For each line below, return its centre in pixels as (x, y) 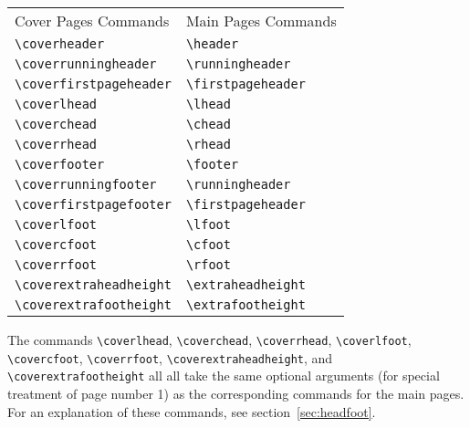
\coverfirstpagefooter (93, 204)
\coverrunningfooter (86, 184)
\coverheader (60, 44)
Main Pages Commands (261, 21)
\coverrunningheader (86, 64)
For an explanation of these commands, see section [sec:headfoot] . (192, 411)
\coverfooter (60, 164)
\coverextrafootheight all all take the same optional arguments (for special (224, 376)
